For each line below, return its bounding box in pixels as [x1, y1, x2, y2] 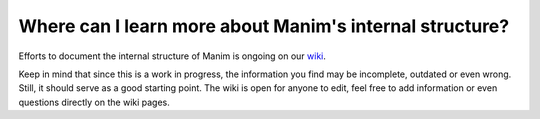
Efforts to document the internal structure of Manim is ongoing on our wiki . [18, 50, 327, 62]
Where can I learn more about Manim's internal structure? [18, 15, 510, 37]
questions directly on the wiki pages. [18, 96, 170, 108]
